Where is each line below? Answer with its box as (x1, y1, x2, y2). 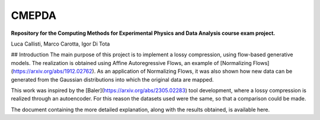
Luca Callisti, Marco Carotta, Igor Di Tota (11, 40, 110, 47)
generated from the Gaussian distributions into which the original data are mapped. (11, 76, 214, 83)
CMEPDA (11, 9, 56, 22)
